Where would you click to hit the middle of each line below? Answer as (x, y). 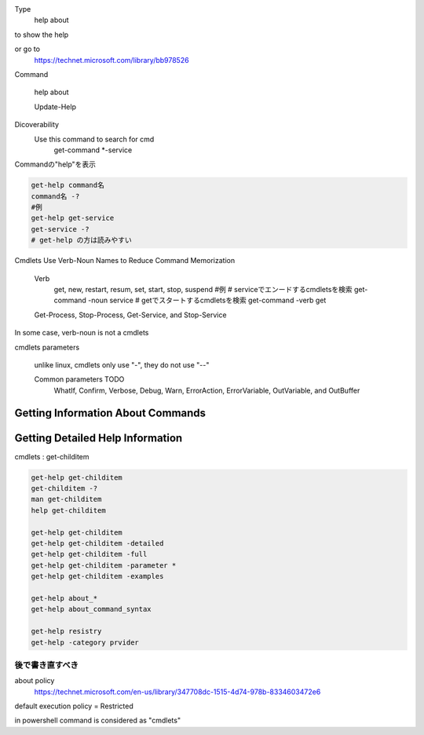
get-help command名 (68, 185)
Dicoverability (37, 125)
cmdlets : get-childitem (52, 456)
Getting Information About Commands (110, 413)
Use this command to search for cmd (94, 139)
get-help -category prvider (85, 642)
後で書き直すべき (46, 665)
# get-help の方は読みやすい (82, 240)
